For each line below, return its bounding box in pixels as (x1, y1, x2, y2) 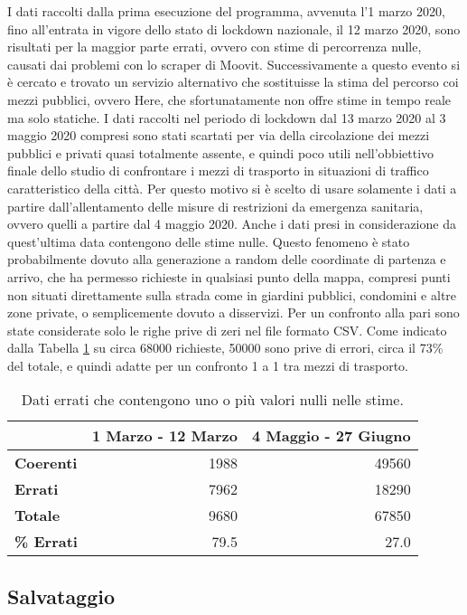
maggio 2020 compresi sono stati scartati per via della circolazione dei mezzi (7, 126, 430, 145)
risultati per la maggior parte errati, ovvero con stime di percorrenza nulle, (7, 37, 422, 56)
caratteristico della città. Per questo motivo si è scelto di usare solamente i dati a (7, 178, 457, 197)
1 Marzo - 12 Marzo (91, 425, 238, 447)
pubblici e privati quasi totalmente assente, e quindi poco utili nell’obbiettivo (7, 143, 434, 162)
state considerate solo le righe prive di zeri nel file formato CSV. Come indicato (7, 320, 447, 339)
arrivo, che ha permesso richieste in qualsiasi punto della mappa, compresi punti (7, 267, 451, 286)
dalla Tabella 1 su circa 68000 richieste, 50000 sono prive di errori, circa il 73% (7, 338, 444, 357)
